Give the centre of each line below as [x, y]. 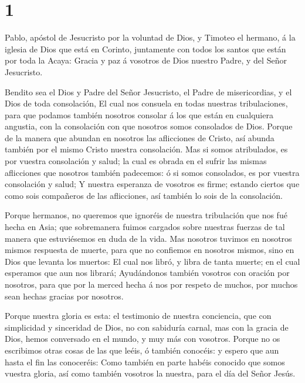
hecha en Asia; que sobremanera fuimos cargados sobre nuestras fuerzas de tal [145, 227]
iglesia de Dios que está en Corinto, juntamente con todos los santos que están [145, 49]
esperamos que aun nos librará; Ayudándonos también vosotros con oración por [147, 273]
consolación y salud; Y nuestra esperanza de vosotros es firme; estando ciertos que [152, 184]
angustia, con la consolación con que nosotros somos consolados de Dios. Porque [149, 126]
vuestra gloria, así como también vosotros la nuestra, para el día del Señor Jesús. [150, 373]
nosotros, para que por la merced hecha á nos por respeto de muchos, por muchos [151, 284]
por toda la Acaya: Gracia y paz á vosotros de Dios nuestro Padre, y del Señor [146, 60]
